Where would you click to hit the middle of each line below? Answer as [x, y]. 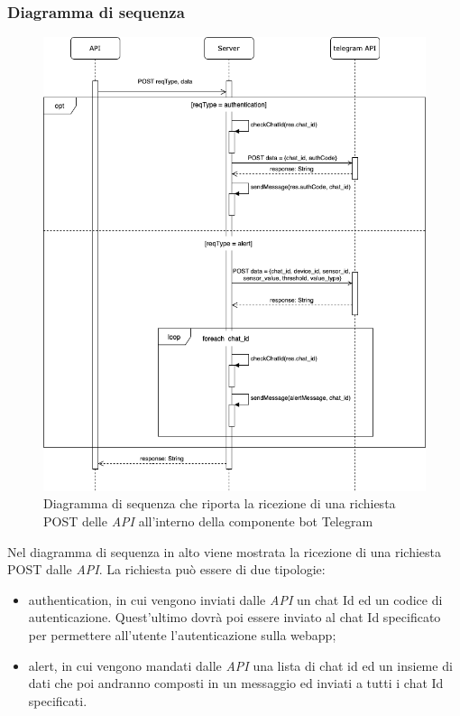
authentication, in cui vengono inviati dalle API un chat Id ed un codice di [235, 599]
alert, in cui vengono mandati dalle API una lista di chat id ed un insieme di [240, 665]
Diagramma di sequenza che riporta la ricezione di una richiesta [220, 503]
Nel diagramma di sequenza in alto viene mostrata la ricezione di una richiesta [225, 551]
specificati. [58, 700]
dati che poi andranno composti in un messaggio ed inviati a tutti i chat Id [236, 683]
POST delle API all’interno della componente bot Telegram [208, 521]
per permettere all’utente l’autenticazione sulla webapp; [182, 635]
